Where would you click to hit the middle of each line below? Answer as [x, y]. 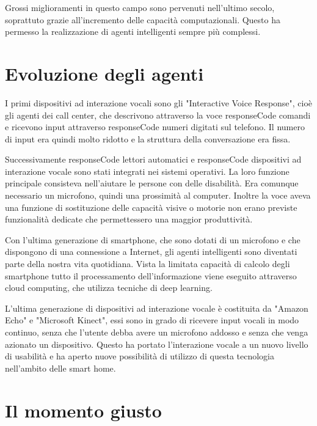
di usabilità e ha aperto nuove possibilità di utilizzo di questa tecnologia [140, 356]
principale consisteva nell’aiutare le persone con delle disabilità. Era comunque [152, 183]
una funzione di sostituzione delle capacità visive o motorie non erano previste [151, 207]
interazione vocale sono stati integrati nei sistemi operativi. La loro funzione [147, 171]
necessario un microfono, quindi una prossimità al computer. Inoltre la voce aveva [158, 195]
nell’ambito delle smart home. [60, 368]
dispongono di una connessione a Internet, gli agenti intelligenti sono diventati [151, 252]
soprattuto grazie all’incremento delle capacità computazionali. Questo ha [143, 19]
